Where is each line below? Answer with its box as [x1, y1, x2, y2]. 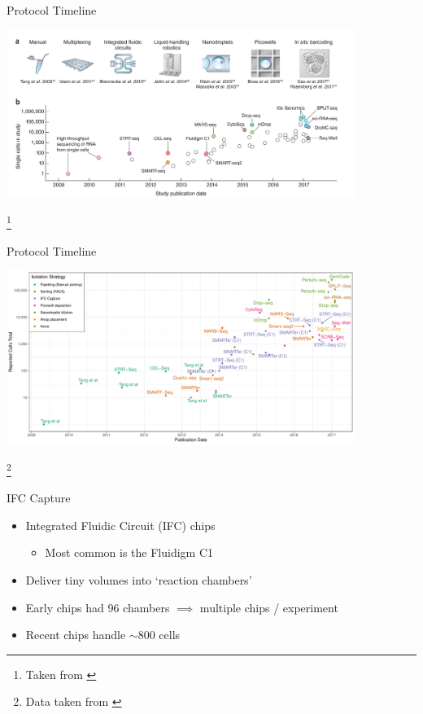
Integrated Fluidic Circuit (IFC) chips [25, 516, 216, 533]
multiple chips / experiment [199, 598, 338, 615]
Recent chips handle [25, 626, 126, 643]
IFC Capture [7, 489, 71, 506]
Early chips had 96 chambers [25, 598, 170, 615]
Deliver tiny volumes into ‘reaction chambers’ [25, 572, 252, 589]
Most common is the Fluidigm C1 [45, 544, 214, 561]
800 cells [137, 626, 181, 643]
